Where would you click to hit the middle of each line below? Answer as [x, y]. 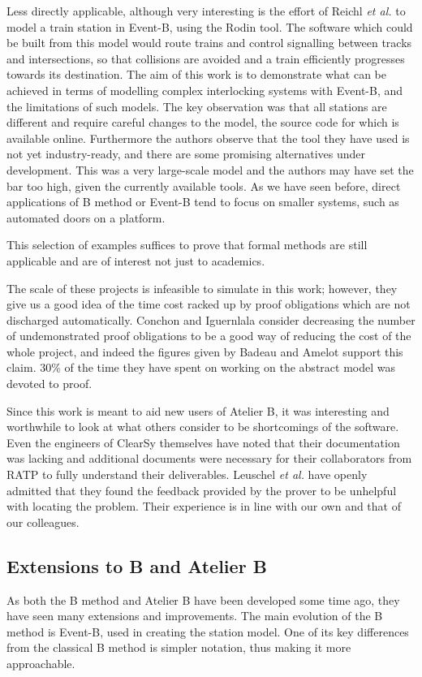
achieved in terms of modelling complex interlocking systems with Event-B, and [205, 90]
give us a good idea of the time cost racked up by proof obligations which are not [209, 304]
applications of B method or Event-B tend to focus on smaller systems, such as [203, 202]
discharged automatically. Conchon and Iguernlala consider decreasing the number [211, 319]
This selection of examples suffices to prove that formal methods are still [187, 245]
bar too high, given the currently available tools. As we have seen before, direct [204, 185]
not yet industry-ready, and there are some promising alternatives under [186, 154]
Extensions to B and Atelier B [137, 565]
